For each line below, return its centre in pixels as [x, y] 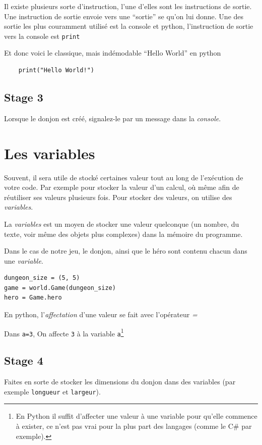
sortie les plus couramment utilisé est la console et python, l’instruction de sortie [129, 26]
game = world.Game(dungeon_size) [60, 288]
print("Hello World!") [56, 70]
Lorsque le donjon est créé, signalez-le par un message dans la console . [113, 118]
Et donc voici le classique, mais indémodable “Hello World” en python [113, 53]
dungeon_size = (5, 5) [42, 278]
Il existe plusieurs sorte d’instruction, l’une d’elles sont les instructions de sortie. [128, 6]
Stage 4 [24, 360]
